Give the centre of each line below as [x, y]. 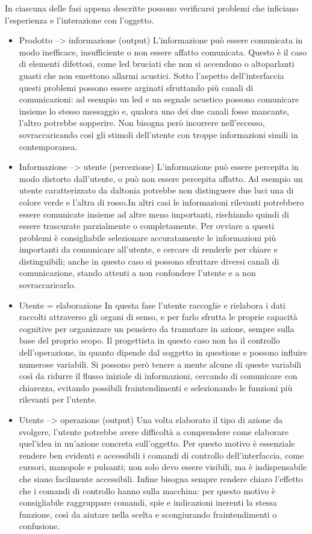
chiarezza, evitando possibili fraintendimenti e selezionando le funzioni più [156, 387]
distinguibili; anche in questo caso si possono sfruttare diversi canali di [149, 261]
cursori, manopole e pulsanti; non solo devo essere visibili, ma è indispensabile [163, 467]
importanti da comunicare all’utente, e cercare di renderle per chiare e [148, 249]
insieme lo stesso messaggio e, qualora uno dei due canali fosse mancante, [154, 111]
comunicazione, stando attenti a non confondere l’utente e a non [137, 273]
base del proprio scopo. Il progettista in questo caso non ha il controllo [149, 340]
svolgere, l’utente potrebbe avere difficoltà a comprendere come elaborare [154, 431]
